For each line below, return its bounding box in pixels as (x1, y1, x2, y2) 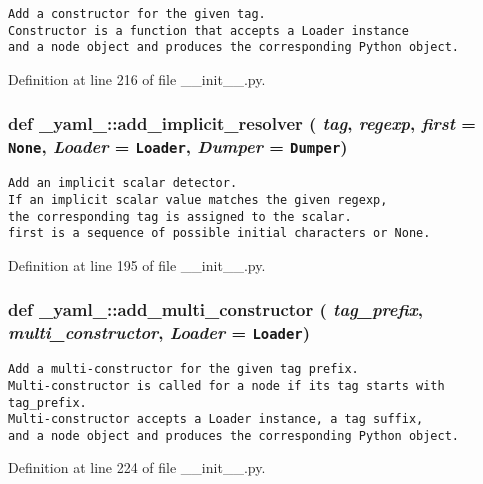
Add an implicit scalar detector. (8, 176, 238, 191)
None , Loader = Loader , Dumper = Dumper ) (8, 134, 348, 159)
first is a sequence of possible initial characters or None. (8, 226, 431, 241)
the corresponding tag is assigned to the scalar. (8, 209, 352, 224)
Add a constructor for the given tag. (8, 7, 266, 21)
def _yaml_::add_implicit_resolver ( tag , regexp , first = (8, 111, 476, 136)
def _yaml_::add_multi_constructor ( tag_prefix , (8, 297, 423, 322)
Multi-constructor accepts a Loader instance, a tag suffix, (8, 412, 424, 427)
